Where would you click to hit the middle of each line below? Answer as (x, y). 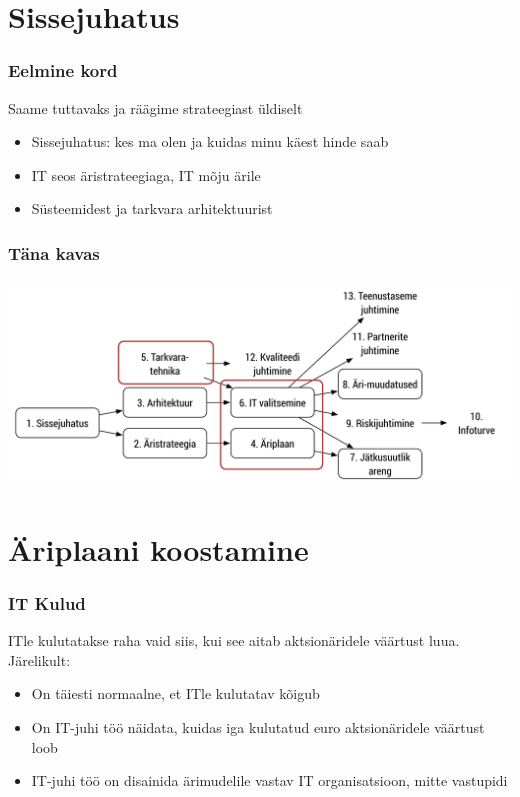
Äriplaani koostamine (158, 548)
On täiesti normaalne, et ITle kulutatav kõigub (175, 693)
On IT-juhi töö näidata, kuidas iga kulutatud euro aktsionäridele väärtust (258, 726)
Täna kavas (54, 252)
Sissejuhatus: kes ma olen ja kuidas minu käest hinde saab (210, 141)
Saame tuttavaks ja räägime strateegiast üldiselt (155, 107)
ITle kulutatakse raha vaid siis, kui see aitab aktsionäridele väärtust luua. (234, 640)
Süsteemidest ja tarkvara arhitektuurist (152, 208)
